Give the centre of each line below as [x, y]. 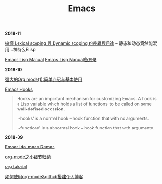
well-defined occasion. [41, 109]
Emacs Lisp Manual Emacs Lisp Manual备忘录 [51, 60]
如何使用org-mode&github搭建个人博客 [44, 177]
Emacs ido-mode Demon [30, 147]
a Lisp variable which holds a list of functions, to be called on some [84, 104]
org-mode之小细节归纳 [28, 157]
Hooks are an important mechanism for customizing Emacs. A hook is [87, 99]
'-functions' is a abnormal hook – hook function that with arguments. [86, 128]
